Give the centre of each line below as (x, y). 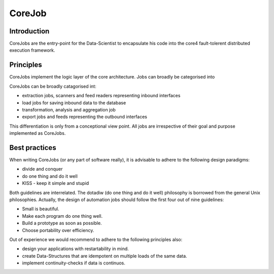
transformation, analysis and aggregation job (69, 109)
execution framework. (32, 50)
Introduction (29, 31)
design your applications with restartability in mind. (75, 249)
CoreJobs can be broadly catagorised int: (53, 86)
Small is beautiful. (41, 209)
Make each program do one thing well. (62, 216)
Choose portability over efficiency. (58, 230)
